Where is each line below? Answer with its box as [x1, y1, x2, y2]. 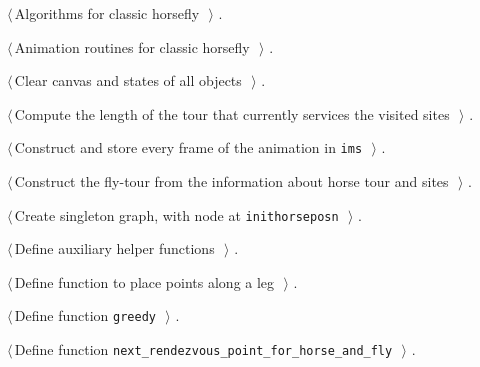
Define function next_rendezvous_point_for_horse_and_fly [14, 339, 393, 360]
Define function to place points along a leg [14, 271, 275, 292]
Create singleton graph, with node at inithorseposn [14, 204, 339, 225]
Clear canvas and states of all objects [14, 70, 242, 91]
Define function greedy [14, 305, 156, 326]
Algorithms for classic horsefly [14, 3, 200, 23]
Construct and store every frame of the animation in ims [14, 137, 363, 158]
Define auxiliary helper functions [14, 238, 215, 259]
